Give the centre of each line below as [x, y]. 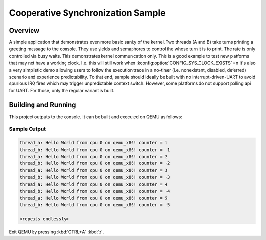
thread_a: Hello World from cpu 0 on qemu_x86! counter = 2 [94, 157]
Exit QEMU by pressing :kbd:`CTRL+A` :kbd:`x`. [57, 232]
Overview [24, 30]
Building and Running [43, 104]
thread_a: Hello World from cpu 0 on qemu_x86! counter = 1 [94, 143]
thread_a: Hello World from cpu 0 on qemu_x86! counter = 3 [94, 170]
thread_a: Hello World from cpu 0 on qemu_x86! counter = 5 [94, 198]
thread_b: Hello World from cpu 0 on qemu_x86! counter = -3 [95, 177]
